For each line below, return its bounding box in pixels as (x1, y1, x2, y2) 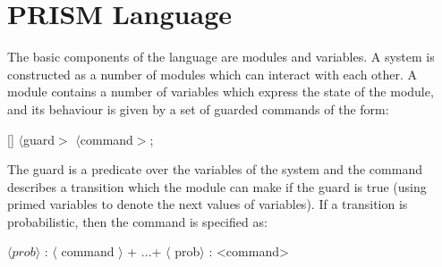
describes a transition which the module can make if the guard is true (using (7, 177, 427, 196)
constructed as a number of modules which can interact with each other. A (7, 64, 418, 83)
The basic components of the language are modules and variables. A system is (7, 47, 435, 66)
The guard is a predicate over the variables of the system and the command (7, 160, 422, 179)
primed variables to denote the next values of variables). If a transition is (7, 195, 408, 213)
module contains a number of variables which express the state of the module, (7, 82, 434, 101)
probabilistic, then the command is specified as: (7, 212, 268, 230)
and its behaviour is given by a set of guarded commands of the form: (7, 99, 389, 118)
